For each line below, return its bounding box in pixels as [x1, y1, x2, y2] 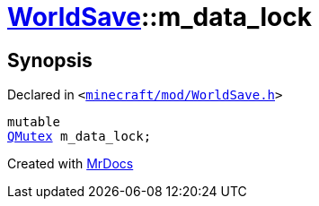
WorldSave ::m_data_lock [7, 2, 312, 32]
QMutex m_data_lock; [7, 129, 152, 144]
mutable [7, 115, 61, 130]
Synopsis [7, 48, 93, 72]
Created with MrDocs [7, 156, 134, 172]
